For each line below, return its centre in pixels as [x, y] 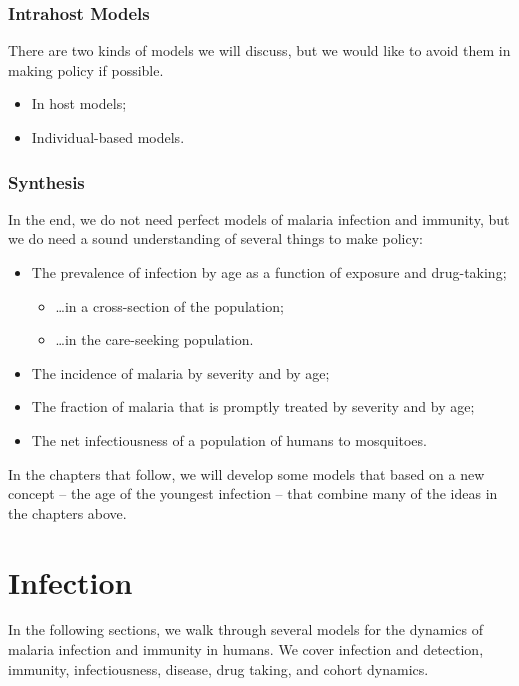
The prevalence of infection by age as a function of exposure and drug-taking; [269, 272]
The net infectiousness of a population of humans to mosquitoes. [229, 439]
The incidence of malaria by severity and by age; [180, 372]
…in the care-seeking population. [154, 339]
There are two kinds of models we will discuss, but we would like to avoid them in [259, 50]
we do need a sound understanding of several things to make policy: [215, 238]
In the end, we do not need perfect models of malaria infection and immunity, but [259, 218]
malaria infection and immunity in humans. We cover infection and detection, [246, 649]
